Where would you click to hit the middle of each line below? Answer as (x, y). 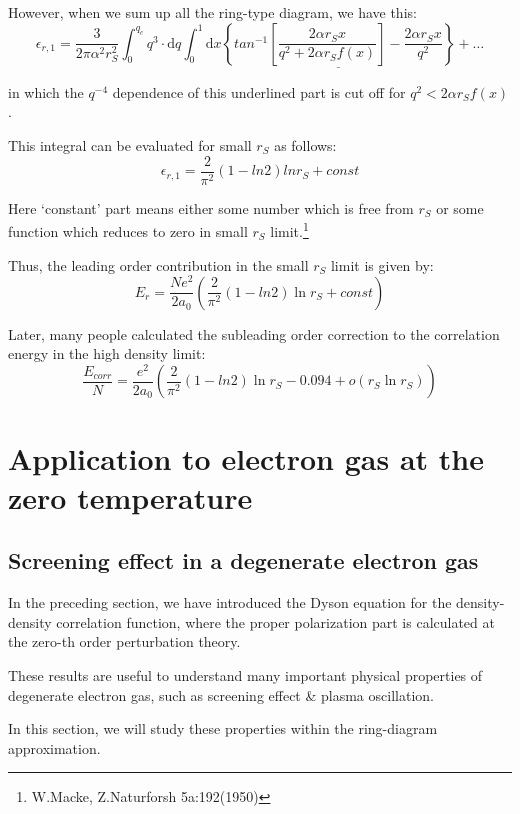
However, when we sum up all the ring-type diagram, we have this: (212, 12)
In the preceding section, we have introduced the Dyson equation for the (230, 602)
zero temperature (130, 496)
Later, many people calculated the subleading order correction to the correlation (254, 333)
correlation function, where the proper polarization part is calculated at (275, 621)
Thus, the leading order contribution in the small (158, 264)
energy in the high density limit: (107, 353)
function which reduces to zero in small (128, 230)
